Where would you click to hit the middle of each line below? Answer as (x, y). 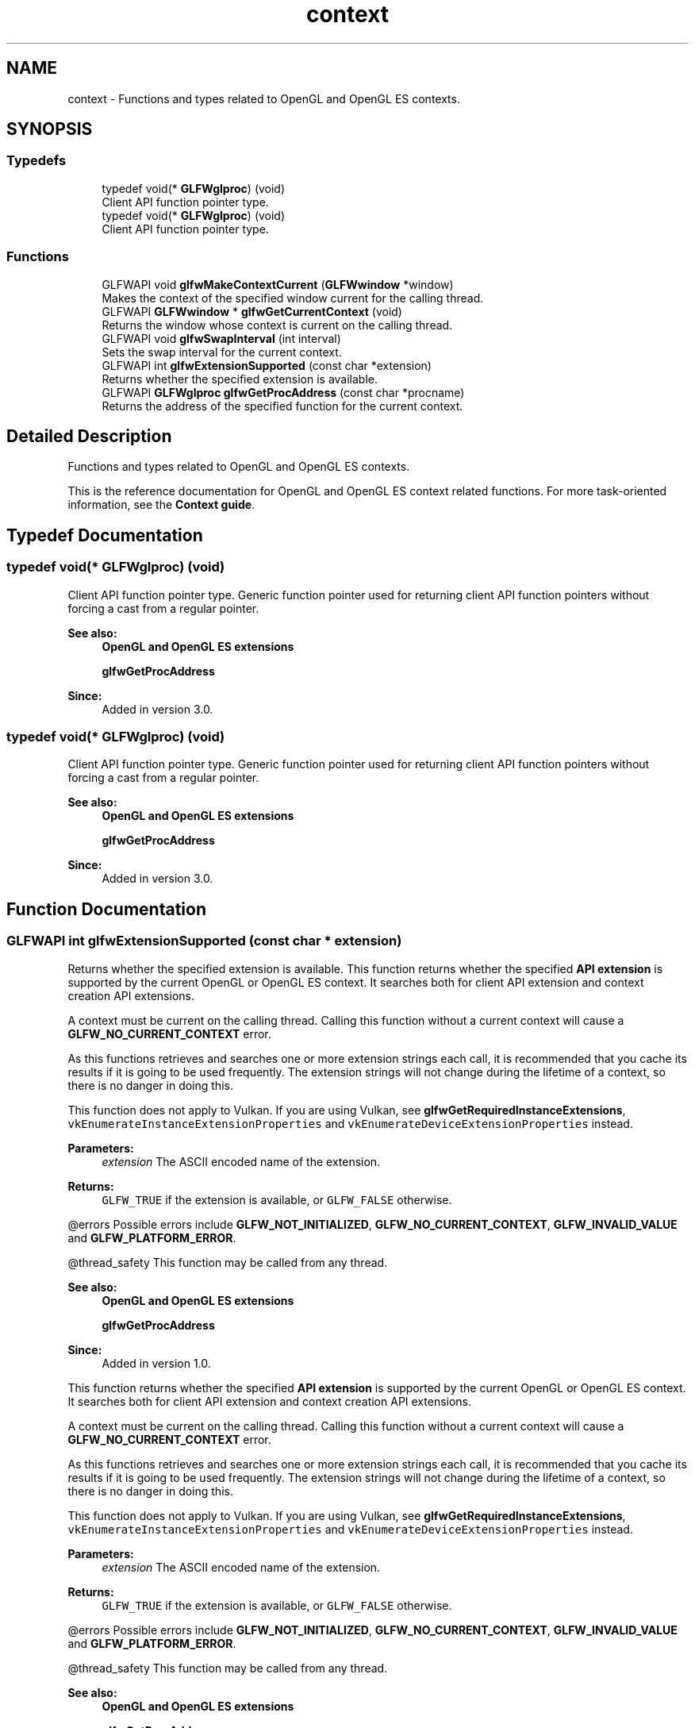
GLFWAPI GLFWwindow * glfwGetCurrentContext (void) (252, 311)
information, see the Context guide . (161, 505)
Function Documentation (106, 909)
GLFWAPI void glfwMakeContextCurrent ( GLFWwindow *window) (278, 284)
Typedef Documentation (105, 535)
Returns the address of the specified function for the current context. (282, 406)
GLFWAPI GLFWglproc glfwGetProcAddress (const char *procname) (283, 392)
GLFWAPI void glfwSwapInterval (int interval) (221, 338)
